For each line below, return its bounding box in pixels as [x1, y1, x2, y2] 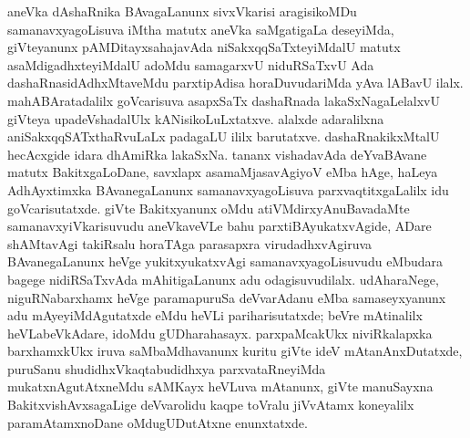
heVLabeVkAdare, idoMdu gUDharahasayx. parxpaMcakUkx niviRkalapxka [7, 323, 433, 342]
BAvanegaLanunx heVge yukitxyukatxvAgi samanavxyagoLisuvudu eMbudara [7, 252, 444, 271]
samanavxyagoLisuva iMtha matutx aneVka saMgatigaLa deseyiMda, [7, 19, 394, 38]
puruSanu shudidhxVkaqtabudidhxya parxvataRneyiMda [7, 359, 326, 378]
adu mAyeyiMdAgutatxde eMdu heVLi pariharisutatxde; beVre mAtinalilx [7, 306, 423, 325]
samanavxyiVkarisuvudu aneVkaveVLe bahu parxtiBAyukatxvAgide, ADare [7, 216, 432, 235]
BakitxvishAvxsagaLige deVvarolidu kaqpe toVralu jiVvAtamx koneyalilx [7, 395, 414, 414]
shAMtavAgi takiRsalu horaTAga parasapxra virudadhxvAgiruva [7, 234, 373, 253]
